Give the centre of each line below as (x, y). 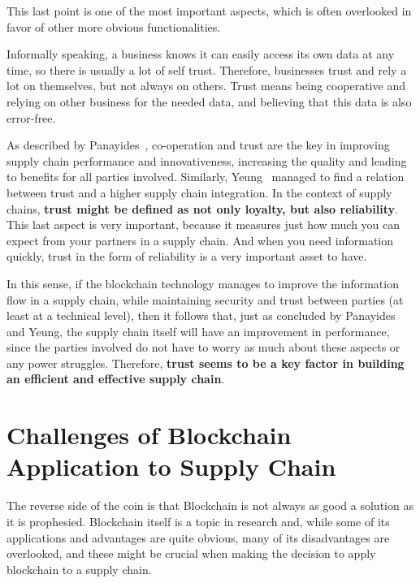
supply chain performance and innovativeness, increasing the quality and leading (207, 160)
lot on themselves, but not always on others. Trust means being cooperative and (206, 86)
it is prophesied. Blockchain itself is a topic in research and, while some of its (198, 521)
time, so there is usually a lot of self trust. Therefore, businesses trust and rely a (207, 69)
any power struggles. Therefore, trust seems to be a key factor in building (206, 363)
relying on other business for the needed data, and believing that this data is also (209, 101)
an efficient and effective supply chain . (116, 379)
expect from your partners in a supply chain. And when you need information (200, 240)
